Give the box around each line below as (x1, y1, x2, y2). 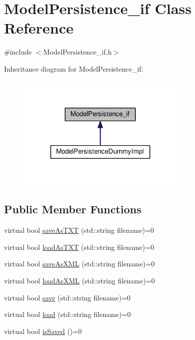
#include (4, 47, 32, 57)
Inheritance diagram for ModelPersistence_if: (4, 63, 143, 74)
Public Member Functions (4, 201, 141, 217)
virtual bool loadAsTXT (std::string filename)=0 (4, 241, 154, 252)
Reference (4, 18, 74, 38)
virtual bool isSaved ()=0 (4, 325, 82, 336)
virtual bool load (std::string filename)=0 (4, 309, 131, 319)
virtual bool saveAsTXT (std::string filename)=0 (4, 225, 154, 235)
